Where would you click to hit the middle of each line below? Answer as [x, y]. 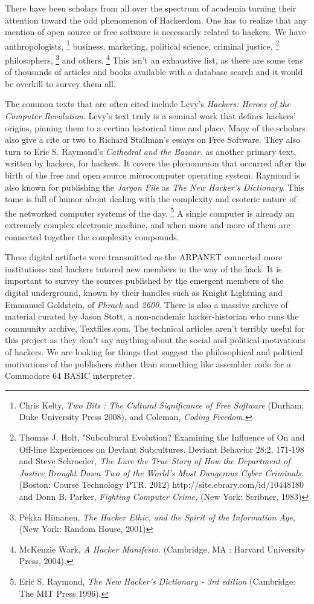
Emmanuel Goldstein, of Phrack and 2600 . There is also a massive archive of [146, 304]
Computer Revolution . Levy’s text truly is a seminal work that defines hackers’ [150, 116]
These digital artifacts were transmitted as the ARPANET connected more [144, 257]
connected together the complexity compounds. [92, 236]
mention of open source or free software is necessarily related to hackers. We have [155, 32]
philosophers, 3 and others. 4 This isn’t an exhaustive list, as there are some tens [154, 59]
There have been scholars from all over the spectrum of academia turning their [151, 8]
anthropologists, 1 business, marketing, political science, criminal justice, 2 [142, 45]
